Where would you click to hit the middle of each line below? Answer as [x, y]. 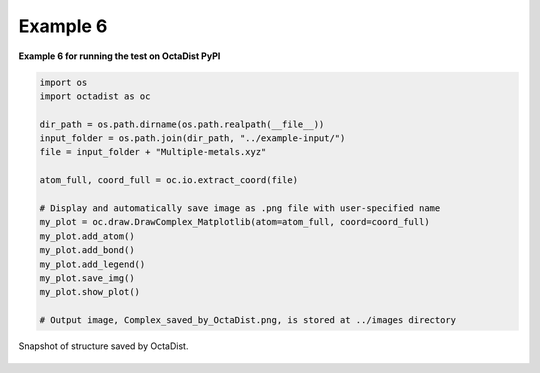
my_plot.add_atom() [87, 236]
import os [63, 82]
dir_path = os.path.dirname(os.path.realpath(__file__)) [182, 124]
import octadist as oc [95, 96]
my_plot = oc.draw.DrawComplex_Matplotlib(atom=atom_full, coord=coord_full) [234, 222]
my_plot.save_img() [87, 278]
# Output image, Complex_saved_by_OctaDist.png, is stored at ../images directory [248, 320]
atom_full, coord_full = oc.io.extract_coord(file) [169, 180]
